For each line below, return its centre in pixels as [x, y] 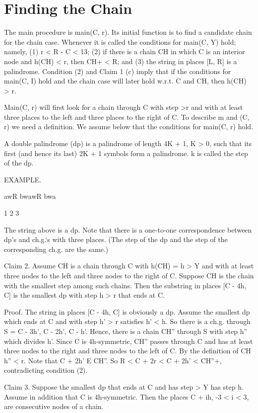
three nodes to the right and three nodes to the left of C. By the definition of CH [128, 351]
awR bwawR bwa [30, 196]
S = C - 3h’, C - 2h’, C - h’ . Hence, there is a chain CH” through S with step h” [126, 331]
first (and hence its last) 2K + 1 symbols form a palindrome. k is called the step [126, 153]
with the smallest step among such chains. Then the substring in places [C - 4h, [125, 285]
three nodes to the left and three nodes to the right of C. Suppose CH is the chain [129, 275]
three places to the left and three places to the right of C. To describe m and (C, [127, 117]
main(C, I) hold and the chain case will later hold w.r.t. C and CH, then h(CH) [125, 81]
